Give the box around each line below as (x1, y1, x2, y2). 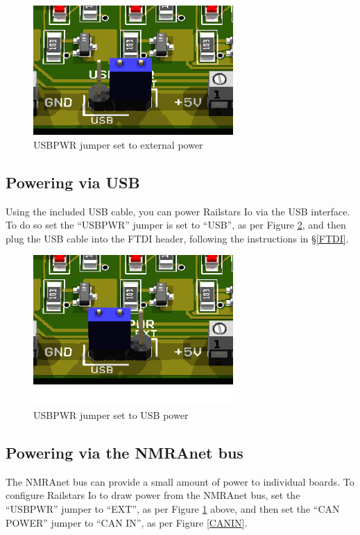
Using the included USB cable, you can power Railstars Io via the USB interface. (6, 204, 350, 218)
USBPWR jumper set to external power (33, 137, 203, 151)
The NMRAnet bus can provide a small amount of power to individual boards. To (6, 474, 354, 488)
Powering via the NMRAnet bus (6, 442, 243, 463)
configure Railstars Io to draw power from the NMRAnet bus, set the (6, 488, 300, 502)
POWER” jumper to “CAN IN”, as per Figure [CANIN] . (6, 515, 248, 529)
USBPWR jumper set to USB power (33, 408, 189, 422)
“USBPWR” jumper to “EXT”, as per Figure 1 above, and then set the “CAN (6, 502, 340, 516)
